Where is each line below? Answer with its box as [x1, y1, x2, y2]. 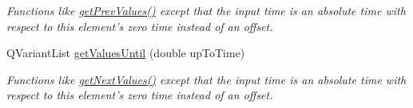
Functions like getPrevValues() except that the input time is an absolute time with [6, 2, 406, 18]
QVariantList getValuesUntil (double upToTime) [6, 44, 245, 61]
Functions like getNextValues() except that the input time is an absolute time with [6, 71, 407, 87]
